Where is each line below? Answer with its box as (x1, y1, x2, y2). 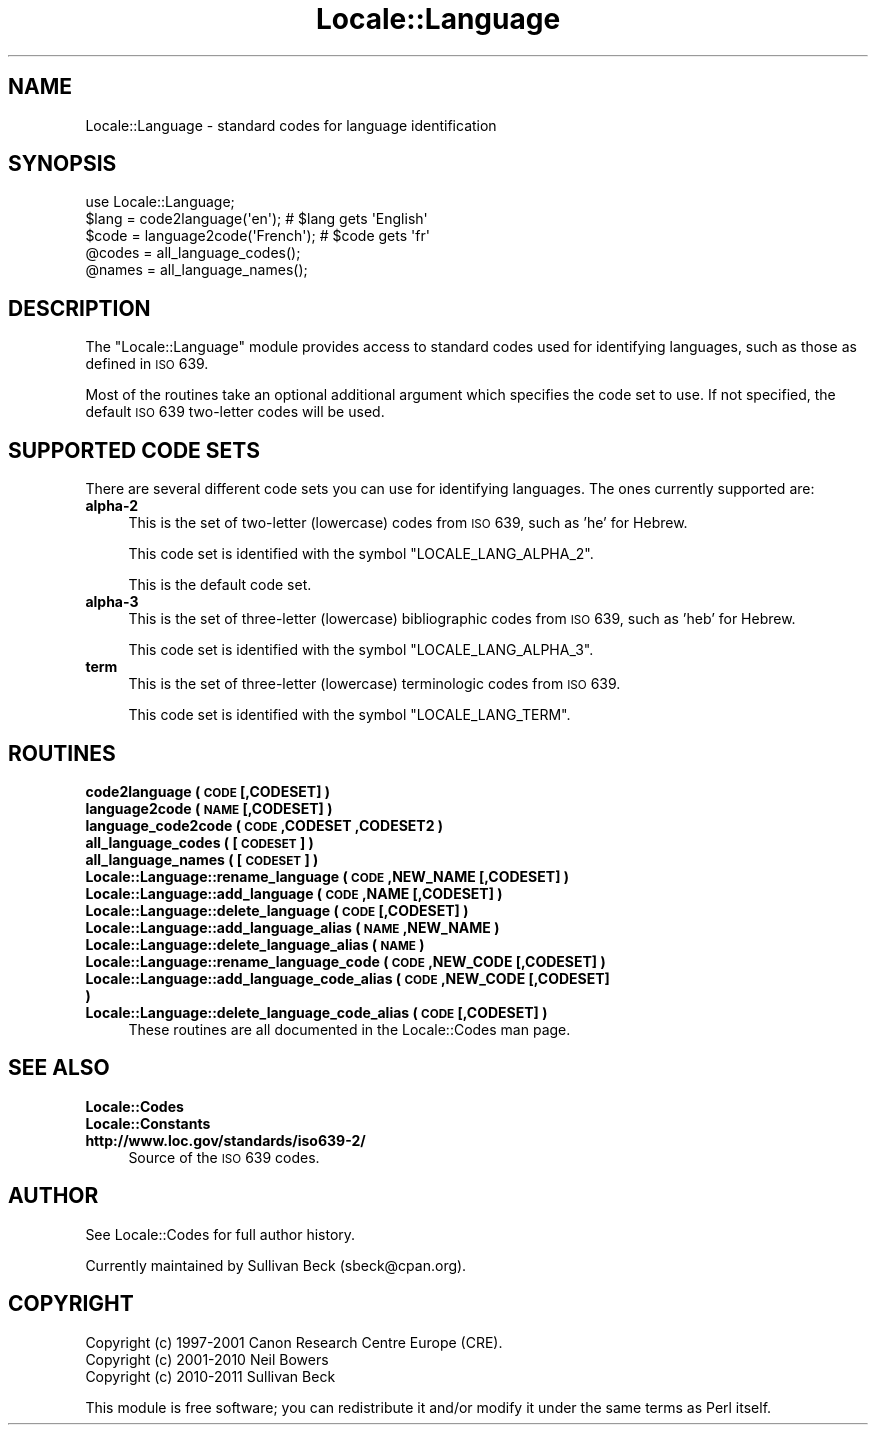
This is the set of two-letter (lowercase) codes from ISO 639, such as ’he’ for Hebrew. (128, 514, 688, 532)
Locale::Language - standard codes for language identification (85, 116, 497, 134)
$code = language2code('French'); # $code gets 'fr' (85, 227, 430, 245)
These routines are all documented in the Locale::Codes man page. (128, 1020, 571, 1038)
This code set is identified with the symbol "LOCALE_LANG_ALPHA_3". (128, 641, 594, 659)
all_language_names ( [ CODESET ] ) (85, 850, 319, 868)
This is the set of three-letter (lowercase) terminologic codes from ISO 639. (128, 675, 621, 693)
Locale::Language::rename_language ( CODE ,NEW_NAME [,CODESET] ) (85, 867, 569, 885)
